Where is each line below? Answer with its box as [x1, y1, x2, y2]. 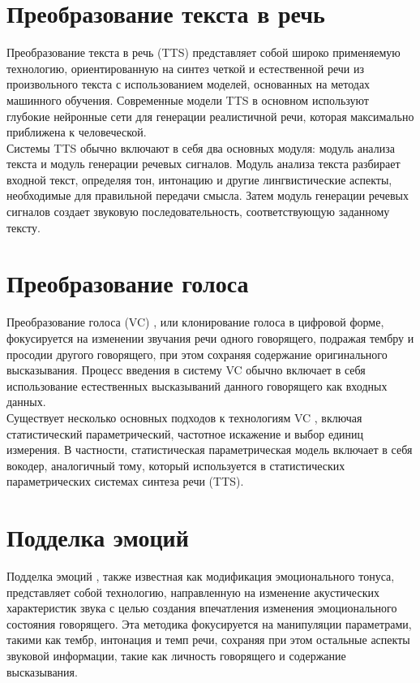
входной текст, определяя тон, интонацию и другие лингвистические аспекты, [6, 171, 392, 188]
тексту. [6, 218, 41, 236]
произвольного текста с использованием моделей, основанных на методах [6, 76, 371, 93]
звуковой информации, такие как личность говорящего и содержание [6, 647, 346, 664]
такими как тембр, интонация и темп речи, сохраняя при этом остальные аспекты [6, 631, 410, 648]
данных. [6, 393, 46, 410]
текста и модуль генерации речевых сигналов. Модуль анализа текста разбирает [6, 155, 401, 172]
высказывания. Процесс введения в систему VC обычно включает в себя [6, 361, 366, 378]
